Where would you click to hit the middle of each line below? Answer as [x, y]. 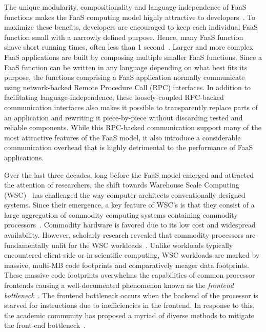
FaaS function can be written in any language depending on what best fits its [126, 67]
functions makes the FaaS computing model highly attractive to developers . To [130, 17]
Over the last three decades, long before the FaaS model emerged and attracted [129, 174]
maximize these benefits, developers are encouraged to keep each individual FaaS [131, 27]
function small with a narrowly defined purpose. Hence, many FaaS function [124, 37]
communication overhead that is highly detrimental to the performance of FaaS [129, 147]
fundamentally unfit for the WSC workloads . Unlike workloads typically [119, 245]
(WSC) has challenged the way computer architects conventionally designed [125, 194]
